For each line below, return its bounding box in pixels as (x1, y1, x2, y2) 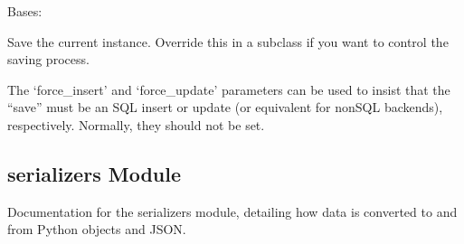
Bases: (7, 2, 43, 20)
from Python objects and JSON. (7, 220, 186, 239)
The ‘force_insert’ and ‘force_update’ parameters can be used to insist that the (7, 80, 450, 99)
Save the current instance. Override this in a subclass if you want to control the (7, 32, 449, 51)
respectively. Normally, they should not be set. (7, 115, 265, 134)
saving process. (7, 50, 90, 69)
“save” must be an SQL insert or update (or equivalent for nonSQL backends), (7, 98, 443, 117)
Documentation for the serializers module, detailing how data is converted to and (7, 202, 458, 221)
